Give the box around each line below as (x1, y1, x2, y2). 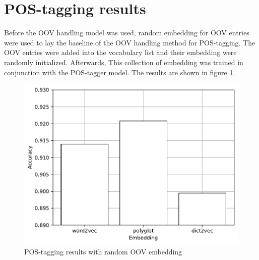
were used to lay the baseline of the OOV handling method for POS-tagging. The (4, 37, 255, 47)
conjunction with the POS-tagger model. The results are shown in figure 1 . (4, 67, 235, 77)
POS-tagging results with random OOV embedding (24, 246, 182, 256)
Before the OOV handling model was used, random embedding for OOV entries (4, 27, 249, 38)
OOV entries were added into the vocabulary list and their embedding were (4, 47, 237, 58)
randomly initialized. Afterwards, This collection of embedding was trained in (4, 57, 243, 67)
